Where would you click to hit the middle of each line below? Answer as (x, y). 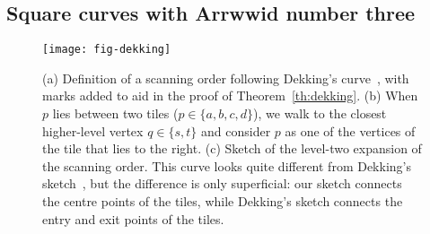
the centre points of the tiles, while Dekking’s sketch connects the (223, 201)
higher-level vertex (93, 130)
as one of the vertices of (350, 130)
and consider (236, 130)
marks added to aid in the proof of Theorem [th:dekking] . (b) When (230, 95)
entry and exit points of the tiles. (133, 218)
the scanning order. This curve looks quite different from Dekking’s (227, 165)
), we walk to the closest (320, 113)
